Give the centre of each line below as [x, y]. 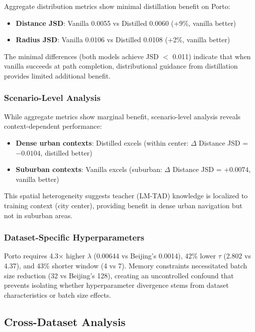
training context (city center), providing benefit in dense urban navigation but [123, 205]
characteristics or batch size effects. [58, 294]
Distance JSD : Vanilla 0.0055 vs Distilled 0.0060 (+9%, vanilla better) [126, 23]
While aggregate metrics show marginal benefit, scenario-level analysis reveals [122, 116]
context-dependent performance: [53, 126]
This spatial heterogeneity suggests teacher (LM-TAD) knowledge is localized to [126, 196]
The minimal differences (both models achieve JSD [82, 56]
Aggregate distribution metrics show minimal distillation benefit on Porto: [117, 6]
